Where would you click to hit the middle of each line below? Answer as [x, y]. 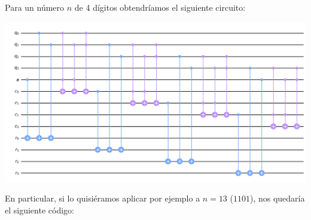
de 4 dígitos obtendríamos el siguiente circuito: [160, 7]
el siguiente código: [39, 210]
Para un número [35, 7]
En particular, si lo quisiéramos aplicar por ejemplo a [103, 198]
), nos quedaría [277, 198]
